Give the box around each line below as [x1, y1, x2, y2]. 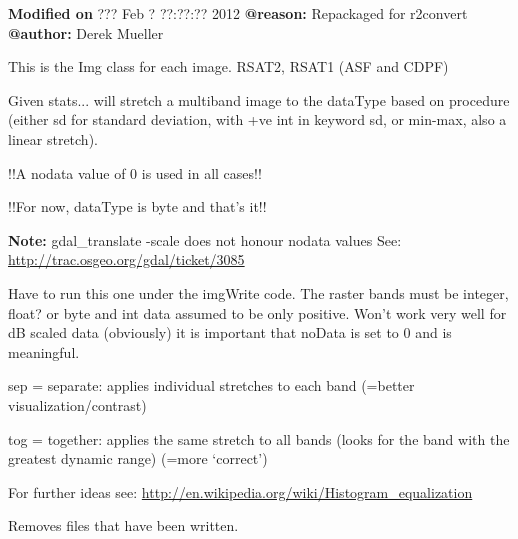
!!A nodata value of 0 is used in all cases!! [8, 162, 262, 183]
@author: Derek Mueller [8, 22, 164, 43]
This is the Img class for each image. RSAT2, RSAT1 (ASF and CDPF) [8, 56, 449, 77]
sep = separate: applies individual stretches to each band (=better [8, 375, 415, 396]
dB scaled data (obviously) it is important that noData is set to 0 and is [8, 322, 452, 343]
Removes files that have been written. [8, 515, 239, 536]
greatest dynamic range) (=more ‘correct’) [8, 448, 268, 469]
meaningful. [8, 341, 80, 362]
